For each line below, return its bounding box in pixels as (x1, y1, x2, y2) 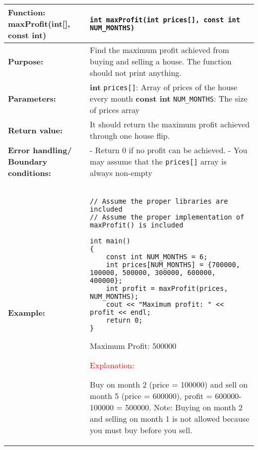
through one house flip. (90, 130, 170, 141)
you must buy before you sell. (90, 424, 193, 436)
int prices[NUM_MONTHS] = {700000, (106, 261, 240, 269)
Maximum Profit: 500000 (90, 340, 177, 351)
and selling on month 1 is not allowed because (90, 413, 250, 424)
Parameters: (8, 93, 56, 104)
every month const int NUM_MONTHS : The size (90, 93, 248, 104)
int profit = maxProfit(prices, (106, 284, 228, 292)
